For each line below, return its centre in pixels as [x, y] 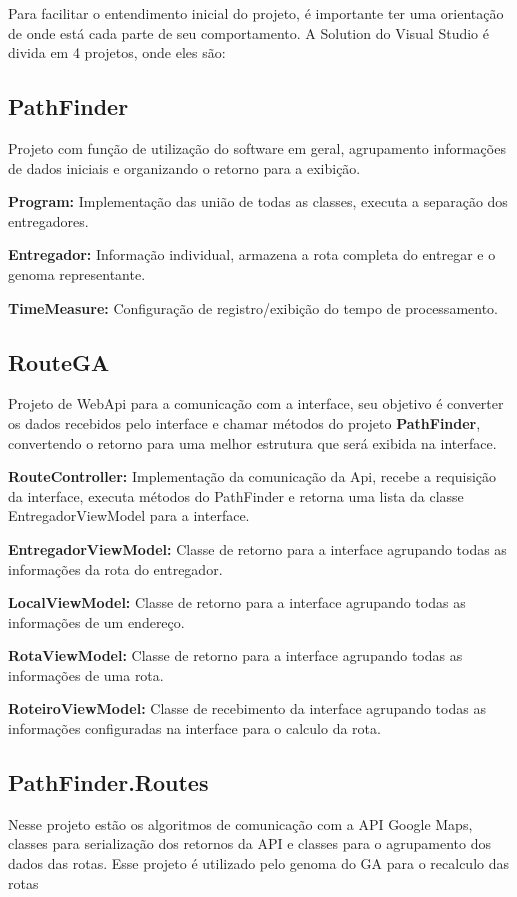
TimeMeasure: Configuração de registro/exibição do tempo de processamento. [253, 307]
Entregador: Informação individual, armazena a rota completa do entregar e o [252, 254]
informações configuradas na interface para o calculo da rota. [194, 728]
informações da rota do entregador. [115, 568]
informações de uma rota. [86, 674]
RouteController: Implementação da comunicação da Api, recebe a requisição [252, 476]
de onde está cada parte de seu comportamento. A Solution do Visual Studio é [248, 32]
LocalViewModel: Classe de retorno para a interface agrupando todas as [237, 602]
